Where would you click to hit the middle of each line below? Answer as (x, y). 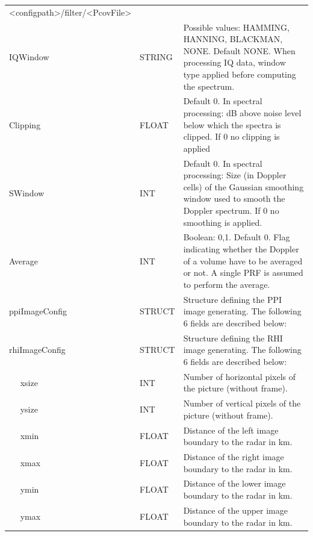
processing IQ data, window (234, 62)
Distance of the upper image (235, 510)
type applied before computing (240, 74)
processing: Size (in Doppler (235, 175)
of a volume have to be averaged (243, 260)
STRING (156, 56)
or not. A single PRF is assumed (243, 273)
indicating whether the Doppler (241, 249)
